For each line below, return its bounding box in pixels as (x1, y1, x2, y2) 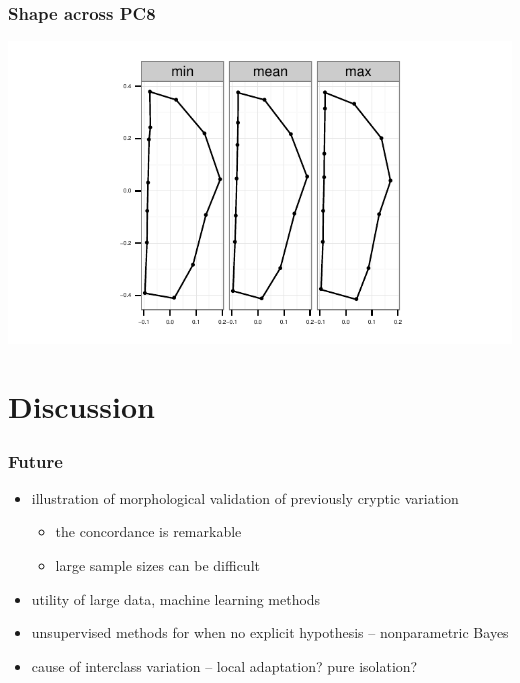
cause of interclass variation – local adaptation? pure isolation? (31, 655, 418, 676)
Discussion (8, 386, 155, 427)
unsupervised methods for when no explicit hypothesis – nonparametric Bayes (31, 622, 509, 643)
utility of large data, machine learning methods (31, 588, 321, 609)
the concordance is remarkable (55, 521, 242, 542)
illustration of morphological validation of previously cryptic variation (31, 487, 459, 508)
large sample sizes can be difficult (55, 554, 260, 575)
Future (8, 448, 63, 473)
